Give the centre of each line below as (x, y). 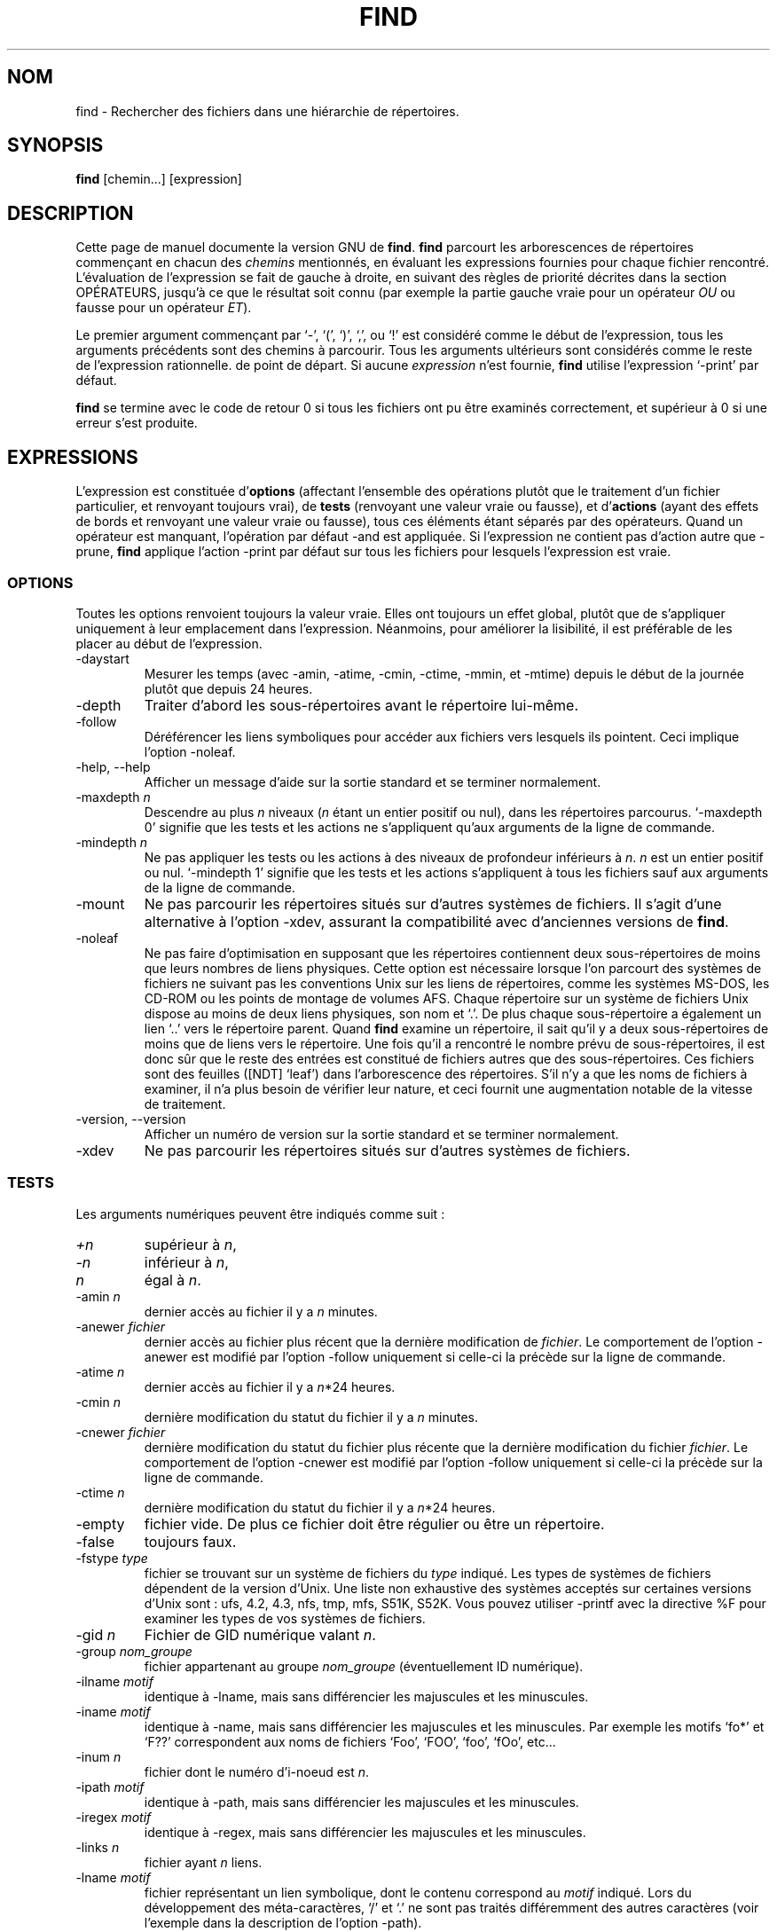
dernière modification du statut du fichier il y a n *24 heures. (320, 1507)
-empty (100, 1524)
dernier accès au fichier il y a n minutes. (261, 1311)
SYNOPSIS (55, 145)
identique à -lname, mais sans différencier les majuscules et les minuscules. (366, 1696)
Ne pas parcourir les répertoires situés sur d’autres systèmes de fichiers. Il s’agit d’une (433, 903)
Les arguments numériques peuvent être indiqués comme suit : (260, 1213)
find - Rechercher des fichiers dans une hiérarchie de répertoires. (267, 111)
